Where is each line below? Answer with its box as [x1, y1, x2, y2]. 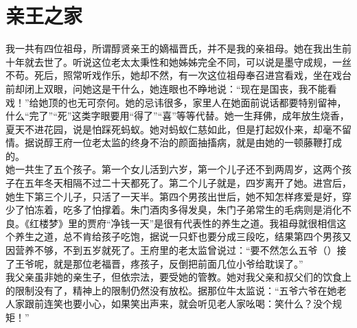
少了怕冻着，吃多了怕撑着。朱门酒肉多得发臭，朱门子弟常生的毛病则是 [5, 202, 323, 217]
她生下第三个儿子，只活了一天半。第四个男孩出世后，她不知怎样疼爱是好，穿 [5, 189, 352, 203]
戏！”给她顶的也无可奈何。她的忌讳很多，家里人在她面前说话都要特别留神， [5, 95, 347, 109]
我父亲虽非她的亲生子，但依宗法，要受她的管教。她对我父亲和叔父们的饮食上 [5, 270, 352, 284]
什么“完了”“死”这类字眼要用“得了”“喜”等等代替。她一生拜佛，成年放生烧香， [5, 108, 349, 123]
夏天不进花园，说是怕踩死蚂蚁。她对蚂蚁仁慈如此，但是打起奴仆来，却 [5, 121, 323, 136]
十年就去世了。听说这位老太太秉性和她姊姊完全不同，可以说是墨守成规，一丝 [5, 54, 352, 69]
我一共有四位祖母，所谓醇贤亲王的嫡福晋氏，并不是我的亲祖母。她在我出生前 [5, 41, 352, 56]
